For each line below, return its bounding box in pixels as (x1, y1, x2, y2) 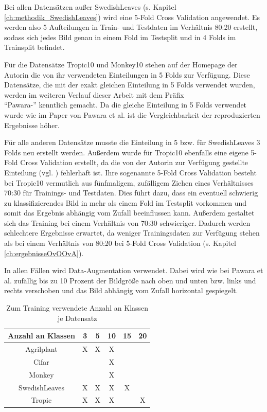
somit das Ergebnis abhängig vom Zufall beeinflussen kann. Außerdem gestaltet (4, 207, 255, 218)
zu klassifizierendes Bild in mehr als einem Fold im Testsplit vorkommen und (4, 197, 247, 208)
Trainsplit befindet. (4, 42, 65, 52)
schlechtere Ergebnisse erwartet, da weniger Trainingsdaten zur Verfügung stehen (4, 227, 260, 238)
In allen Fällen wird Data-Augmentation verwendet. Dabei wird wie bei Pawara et (4, 265, 263, 276)
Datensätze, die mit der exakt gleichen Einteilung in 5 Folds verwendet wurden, (4, 79, 255, 90)
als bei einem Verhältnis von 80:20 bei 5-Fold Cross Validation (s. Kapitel (4, 238, 237, 248)
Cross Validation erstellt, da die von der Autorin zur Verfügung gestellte (20, 157, 248, 168)
